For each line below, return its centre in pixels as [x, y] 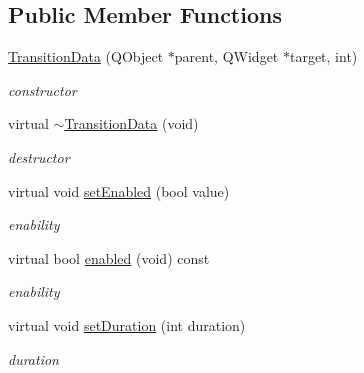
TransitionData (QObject [86, 56]
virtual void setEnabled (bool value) [119, 190]
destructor [39, 156]
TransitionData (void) [131, 123]
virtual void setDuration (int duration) [127, 324]
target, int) [323, 56]
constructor [42, 89]
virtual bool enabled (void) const [109, 257]
